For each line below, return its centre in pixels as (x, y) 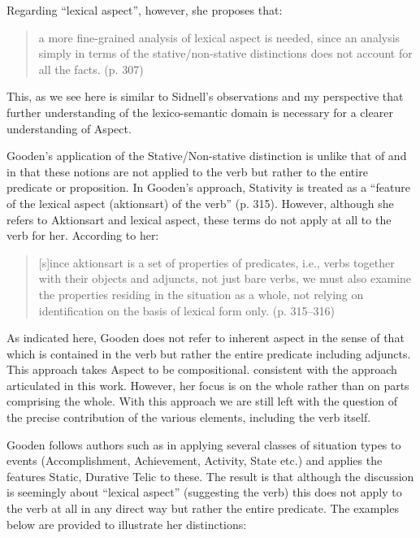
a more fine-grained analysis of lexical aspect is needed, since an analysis (219, 37)
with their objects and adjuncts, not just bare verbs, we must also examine (225, 278)
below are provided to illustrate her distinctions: (127, 524)
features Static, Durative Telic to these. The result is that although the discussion (210, 476)
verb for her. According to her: (83, 235)
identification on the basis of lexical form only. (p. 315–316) (187, 310)
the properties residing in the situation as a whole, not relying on (201, 294)
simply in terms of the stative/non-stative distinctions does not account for (225, 53)
